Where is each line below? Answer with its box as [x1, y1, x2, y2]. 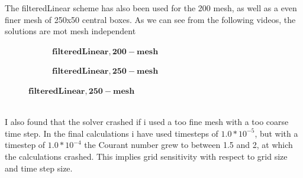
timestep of [5, 139, 46, 151]
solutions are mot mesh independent [5, 25, 136, 37]
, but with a [254, 127, 298, 139]
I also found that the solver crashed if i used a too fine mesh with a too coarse [5, 116, 289, 128]
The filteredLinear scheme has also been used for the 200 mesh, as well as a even [5, 2, 297, 14]
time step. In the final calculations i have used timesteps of [5, 127, 218, 139]
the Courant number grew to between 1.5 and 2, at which [84, 139, 293, 151]
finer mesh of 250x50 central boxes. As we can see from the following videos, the [5, 13, 296, 25]
